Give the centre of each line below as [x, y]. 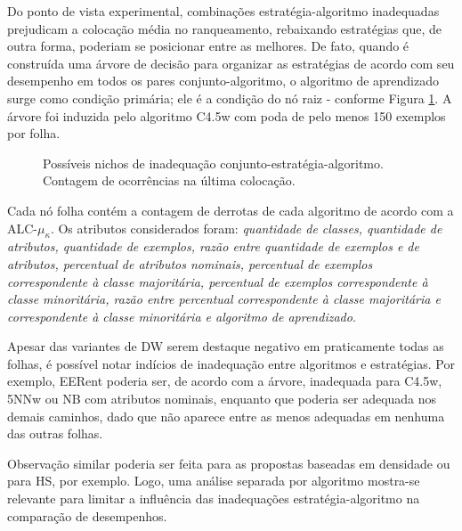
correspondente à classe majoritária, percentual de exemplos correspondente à [218, 281]
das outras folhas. [55, 433]
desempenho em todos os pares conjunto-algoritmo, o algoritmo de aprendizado [223, 81]
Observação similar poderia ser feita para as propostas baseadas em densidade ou [229, 463]
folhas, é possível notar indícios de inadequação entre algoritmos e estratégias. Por [231, 363]
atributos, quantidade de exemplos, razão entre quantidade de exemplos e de [213, 246]
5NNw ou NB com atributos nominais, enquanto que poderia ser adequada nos [222, 399]
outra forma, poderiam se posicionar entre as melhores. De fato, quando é [208, 46]
